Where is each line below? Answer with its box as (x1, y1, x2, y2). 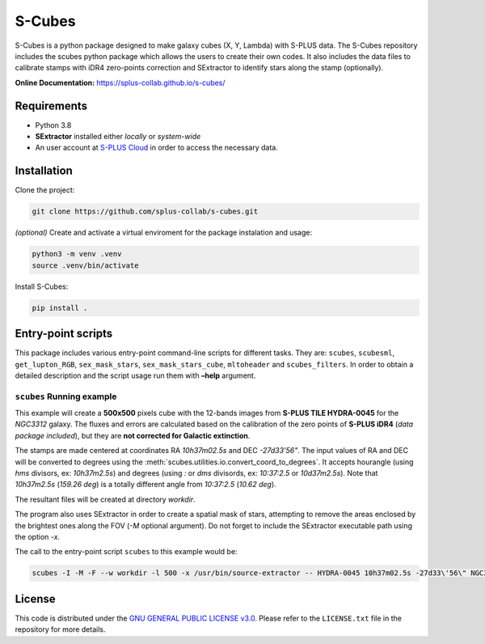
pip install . (32, 303, 88, 312)
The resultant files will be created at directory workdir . (15, 494, 196, 504)
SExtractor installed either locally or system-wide (35, 132, 201, 142)
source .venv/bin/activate (32, 261, 139, 270)
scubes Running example (15, 391, 117, 402)
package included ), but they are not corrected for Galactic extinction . (15, 430, 251, 440)
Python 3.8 (35, 120, 72, 129)
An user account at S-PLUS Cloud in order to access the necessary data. (35, 142, 278, 153)
